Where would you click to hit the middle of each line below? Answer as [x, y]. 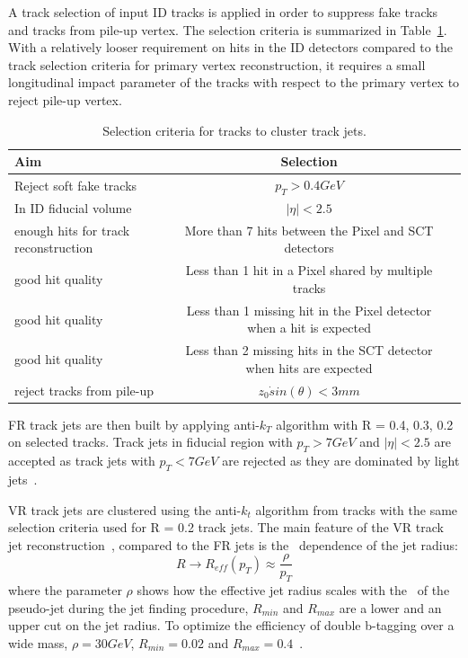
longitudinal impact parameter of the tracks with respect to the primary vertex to [234, 82]
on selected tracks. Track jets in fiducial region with [150, 442]
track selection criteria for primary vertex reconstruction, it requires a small [217, 64]
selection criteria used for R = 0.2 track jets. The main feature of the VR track [226, 527]
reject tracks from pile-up [84, 390]
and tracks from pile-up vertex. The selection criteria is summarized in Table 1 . [228, 29]
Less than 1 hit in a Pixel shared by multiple [309, 270]
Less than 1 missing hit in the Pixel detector [309, 310]
